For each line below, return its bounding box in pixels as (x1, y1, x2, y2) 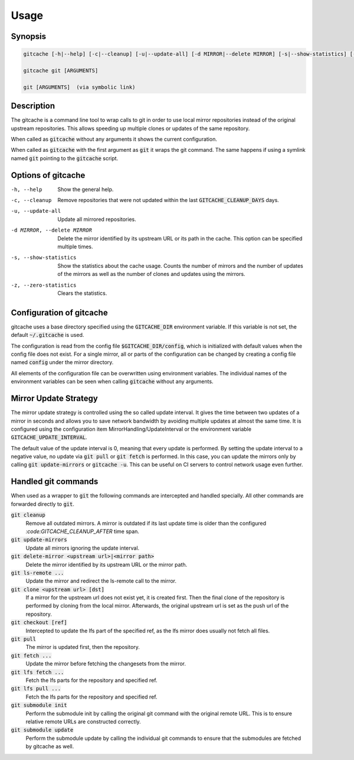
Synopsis (11, 31, 47, 41)
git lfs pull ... (11, 686, 61, 692)
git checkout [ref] (11, 619, 67, 626)
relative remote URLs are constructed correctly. (25, 718, 141, 725)
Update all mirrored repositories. (57, 216, 137, 223)
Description (11, 101, 55, 111)
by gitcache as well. (25, 743, 74, 750)
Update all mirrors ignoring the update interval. (25, 544, 140, 551)
